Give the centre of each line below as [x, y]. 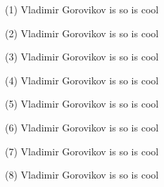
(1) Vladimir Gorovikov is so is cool [82, 9]
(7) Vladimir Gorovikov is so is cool [82, 151]
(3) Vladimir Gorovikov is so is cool [82, 57]
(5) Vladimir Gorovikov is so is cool [82, 104]
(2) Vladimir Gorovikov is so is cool [82, 33]
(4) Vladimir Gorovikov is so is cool [82, 80]
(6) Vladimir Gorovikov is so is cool [82, 127]
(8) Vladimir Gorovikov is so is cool [82, 175]
